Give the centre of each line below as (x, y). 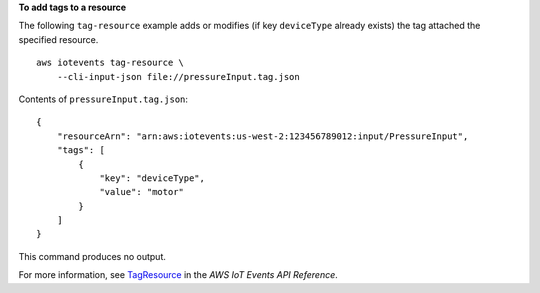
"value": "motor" (142, 192)
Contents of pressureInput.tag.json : (103, 99)
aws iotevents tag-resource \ (110, 63)
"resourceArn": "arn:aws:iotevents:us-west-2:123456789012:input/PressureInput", (262, 136)
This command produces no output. (92, 256)
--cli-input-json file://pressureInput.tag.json (178, 76)
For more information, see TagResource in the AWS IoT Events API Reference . (178, 275)
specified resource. (58, 39)
